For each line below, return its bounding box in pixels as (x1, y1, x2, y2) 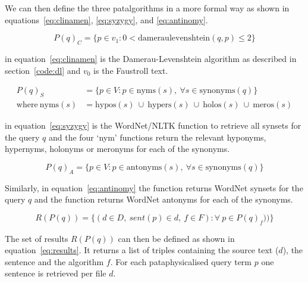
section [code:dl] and (5, 64, 81, 76)
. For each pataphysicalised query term (110, 255, 252, 268)
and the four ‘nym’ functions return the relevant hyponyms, (48, 130, 266, 143)
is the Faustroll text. (93, 64, 168, 76)
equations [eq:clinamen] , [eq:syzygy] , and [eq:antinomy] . (5, 13, 208, 26)
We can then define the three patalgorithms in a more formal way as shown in (5, 2, 290, 14)
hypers (147, 101, 172, 110)
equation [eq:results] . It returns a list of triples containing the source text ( (5, 244, 279, 256)
